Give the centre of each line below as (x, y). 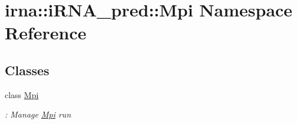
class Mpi (22, 94)
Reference (46, 33)
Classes (27, 70)
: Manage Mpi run (38, 114)
